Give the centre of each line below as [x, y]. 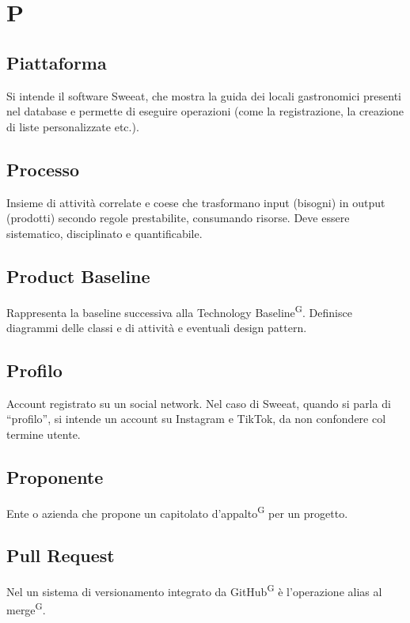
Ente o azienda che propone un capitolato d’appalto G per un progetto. [177, 512]
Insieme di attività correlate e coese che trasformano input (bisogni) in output [196, 202]
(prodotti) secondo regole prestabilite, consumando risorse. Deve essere [178, 218]
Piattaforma [57, 62]
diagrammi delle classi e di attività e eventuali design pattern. [157, 327]
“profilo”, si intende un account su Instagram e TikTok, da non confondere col [196, 419]
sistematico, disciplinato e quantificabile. [104, 233]
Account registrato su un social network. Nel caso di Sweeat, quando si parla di [199, 403]
